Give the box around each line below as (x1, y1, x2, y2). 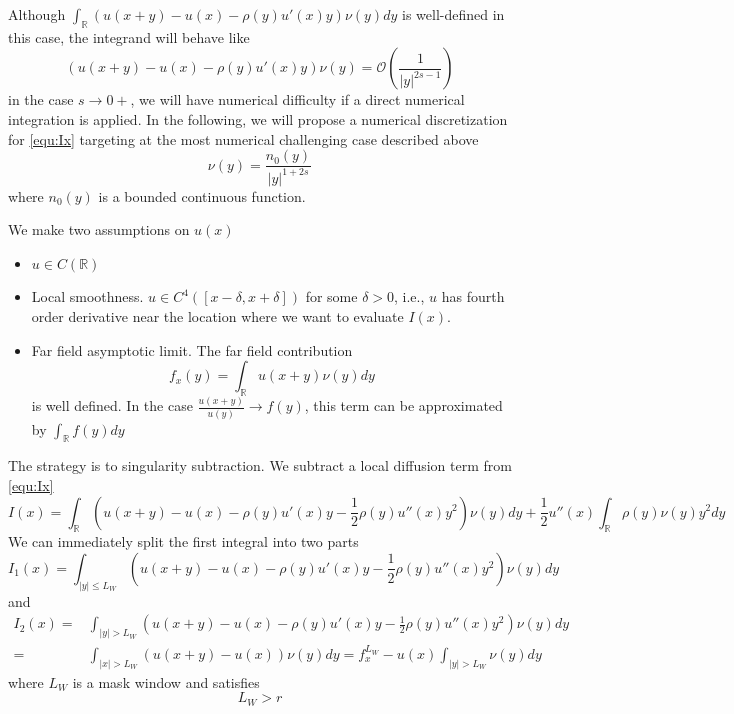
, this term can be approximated (304, 395, 503, 416)
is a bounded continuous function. (98, 185, 306, 206)
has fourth (441, 286, 505, 307)
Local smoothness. (31, 286, 144, 307)
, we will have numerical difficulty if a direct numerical (130, 89, 465, 110)
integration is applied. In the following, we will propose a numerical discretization (8, 108, 508, 129)
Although (8, 4, 66, 24)
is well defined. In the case (31, 395, 193, 416)
